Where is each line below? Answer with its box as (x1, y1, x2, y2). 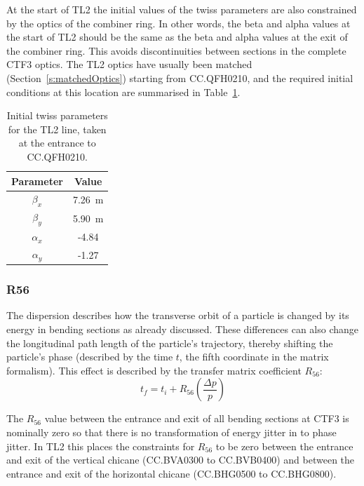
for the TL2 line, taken (8, 121, 107, 136)
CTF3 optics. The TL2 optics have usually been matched (6, 57, 252, 72)
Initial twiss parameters (6, 108, 108, 123)
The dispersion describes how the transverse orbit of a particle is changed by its (6, 308, 349, 323)
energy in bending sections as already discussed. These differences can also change (6, 322, 359, 337)
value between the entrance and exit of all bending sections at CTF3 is (44, 411, 349, 426)
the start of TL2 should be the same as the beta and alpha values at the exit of (6, 29, 348, 44)
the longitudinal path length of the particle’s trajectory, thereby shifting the (6, 335, 333, 350)
